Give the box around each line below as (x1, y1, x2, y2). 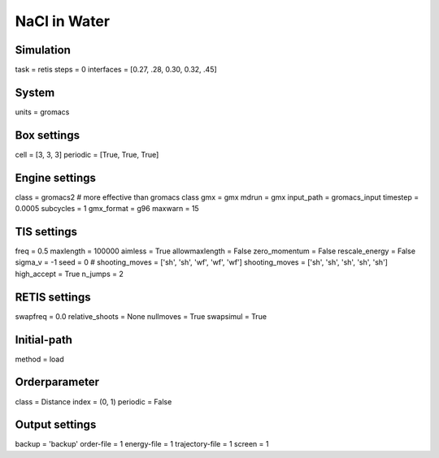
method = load (15, 354, 64, 364)
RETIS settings (15, 290, 91, 304)
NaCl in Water (15, 12, 110, 30)
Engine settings (15, 171, 97, 184)
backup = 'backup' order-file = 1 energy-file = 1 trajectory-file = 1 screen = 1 (15, 439, 269, 449)
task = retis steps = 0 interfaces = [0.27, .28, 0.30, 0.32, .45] (15, 65, 217, 75)
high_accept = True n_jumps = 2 (15, 269, 124, 279)
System (15, 85, 55, 99)
